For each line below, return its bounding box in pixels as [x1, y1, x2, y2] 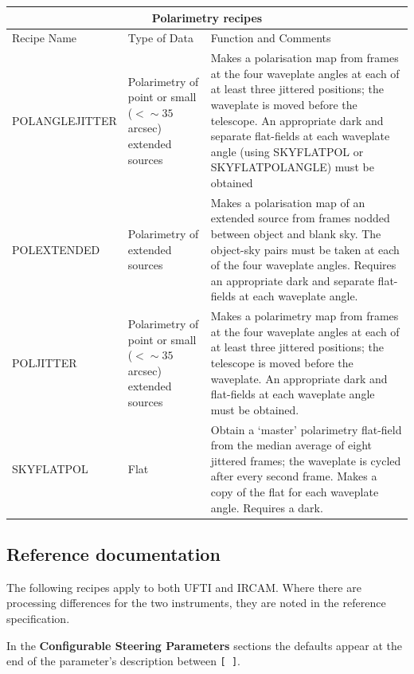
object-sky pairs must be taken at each [210, 241, 400, 257]
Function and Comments [210, 29, 331, 46]
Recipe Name [12, 29, 77, 46]
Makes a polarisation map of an [210, 194, 365, 210]
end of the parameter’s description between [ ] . [6, 652, 240, 669]
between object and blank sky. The [210, 225, 381, 241]
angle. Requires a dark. [210, 499, 323, 515]
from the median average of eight [210, 437, 373, 453]
